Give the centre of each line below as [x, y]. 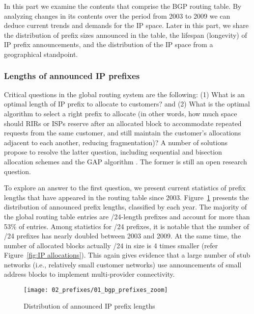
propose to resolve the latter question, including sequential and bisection [113, 152]
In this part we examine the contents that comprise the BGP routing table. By [123, 6]
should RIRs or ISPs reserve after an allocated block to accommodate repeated [123, 123]
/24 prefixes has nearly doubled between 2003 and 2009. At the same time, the [123, 236]
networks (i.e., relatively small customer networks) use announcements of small [123, 264]
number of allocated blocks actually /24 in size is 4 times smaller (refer [111, 245]
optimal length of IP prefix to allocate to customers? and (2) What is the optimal [127, 104]
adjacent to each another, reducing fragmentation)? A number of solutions [116, 142]
